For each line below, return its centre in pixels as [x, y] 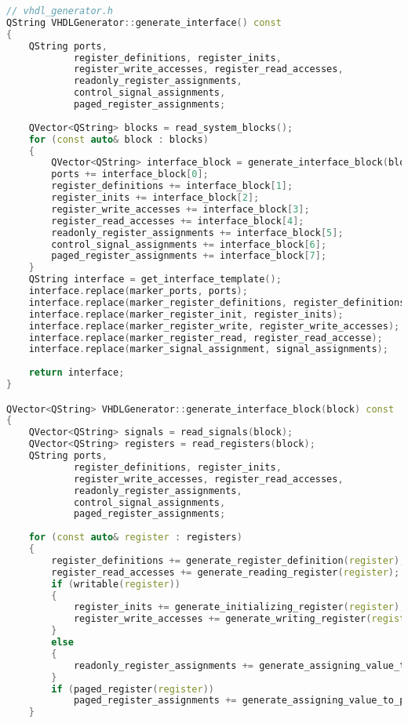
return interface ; [76, 373]
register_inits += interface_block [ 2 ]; [155, 198]
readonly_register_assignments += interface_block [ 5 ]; [197, 233]
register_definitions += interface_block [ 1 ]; [172, 186]
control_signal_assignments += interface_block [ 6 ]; [189, 244]
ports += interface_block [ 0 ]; [130, 174]
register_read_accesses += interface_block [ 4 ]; [178, 221]
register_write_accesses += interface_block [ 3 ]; [180, 209]
